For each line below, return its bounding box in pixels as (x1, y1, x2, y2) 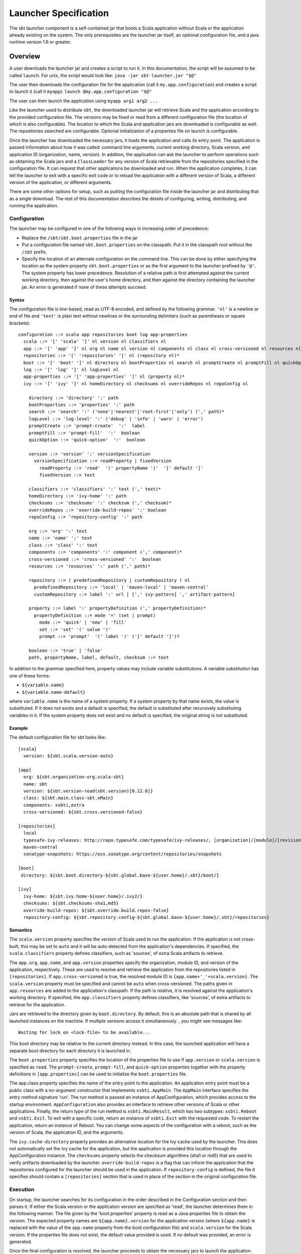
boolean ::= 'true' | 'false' (28, 648, 103, 653)
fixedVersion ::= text (39, 472, 95, 478)
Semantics (9, 927, 33, 933)
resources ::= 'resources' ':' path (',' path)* (28, 563, 150, 569)
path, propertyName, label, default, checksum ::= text (28, 655, 169, 661)
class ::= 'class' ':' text (28, 542, 98, 548)
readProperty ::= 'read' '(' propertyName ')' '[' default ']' (39, 465, 204, 471)
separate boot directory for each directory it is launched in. (9, 1047, 131, 1053)
